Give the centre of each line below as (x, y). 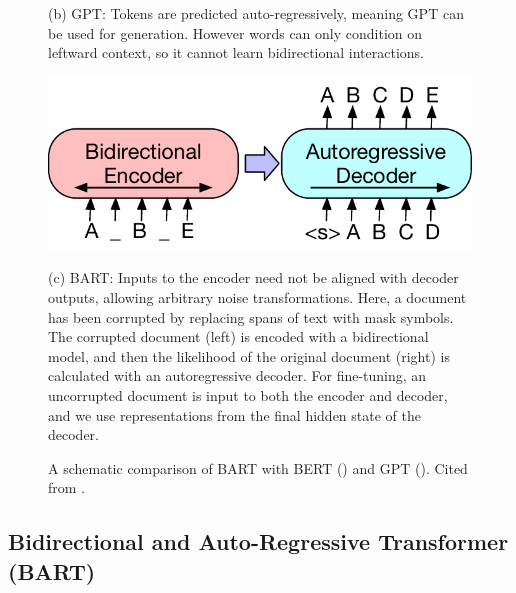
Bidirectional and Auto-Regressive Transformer (258, 541)
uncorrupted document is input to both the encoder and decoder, (248, 394)
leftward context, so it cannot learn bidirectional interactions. (236, 52)
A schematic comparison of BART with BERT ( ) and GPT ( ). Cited (258, 467)
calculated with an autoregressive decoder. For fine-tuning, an (237, 375)
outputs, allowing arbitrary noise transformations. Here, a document (257, 296)
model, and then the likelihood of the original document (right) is (249, 355)
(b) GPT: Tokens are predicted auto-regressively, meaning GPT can (256, 13)
